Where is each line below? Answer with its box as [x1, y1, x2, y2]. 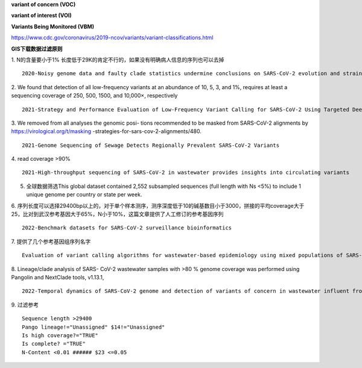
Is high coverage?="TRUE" [22, 332, 99, 338]
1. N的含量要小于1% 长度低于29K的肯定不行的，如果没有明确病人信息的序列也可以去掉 [11, 56, 224, 63]
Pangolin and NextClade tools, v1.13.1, [11, 273, 104, 281]
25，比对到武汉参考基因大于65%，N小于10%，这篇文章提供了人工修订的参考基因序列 [11, 211, 224, 218]
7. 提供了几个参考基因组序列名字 [11, 238, 91, 245]
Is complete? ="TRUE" [22, 340, 86, 348]
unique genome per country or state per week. [26, 191, 142, 198]
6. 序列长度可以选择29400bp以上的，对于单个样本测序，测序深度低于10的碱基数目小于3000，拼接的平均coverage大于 [11, 202, 305, 209]
